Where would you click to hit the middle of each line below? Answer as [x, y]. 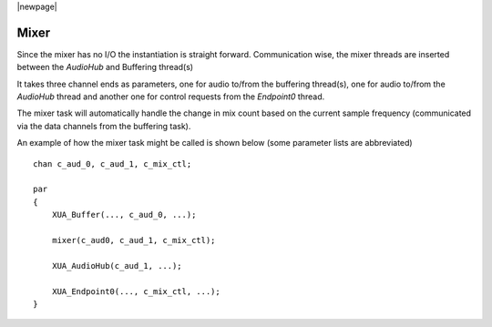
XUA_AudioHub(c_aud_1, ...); [117, 266]
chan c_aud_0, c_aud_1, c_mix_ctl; [113, 163]
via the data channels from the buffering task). [104, 126]
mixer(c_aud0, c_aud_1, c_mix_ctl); [133, 240]
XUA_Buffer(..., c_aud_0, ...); [124, 215]
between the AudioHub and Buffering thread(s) [105, 67]
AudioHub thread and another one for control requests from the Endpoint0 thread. [171, 97]
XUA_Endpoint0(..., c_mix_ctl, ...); [136, 291]
